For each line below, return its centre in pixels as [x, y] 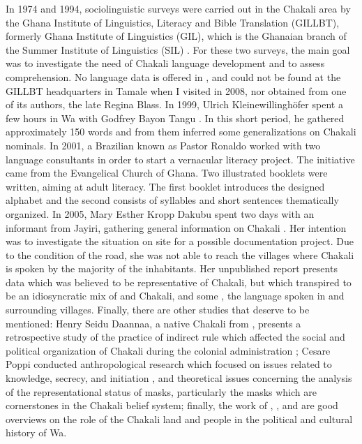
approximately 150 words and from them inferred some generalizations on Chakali [181, 132]
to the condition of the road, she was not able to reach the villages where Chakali [180, 254]
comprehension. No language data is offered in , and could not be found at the [173, 76]
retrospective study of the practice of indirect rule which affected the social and [175, 337]
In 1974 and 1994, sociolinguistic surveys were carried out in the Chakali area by [178, 8]
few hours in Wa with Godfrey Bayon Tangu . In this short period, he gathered [175, 118]
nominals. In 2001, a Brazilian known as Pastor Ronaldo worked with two [163, 145]
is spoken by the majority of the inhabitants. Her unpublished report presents [172, 268]
